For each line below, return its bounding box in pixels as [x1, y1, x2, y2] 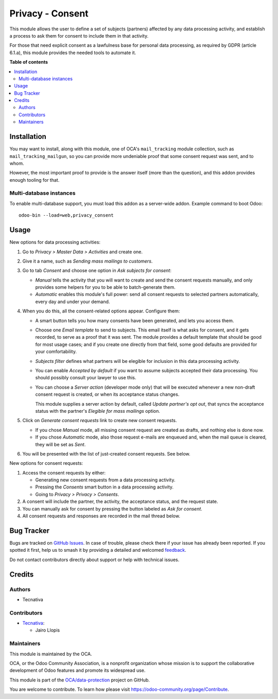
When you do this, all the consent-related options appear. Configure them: [22, 308, 180, 314]
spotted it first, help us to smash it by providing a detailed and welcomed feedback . [9, 547, 186, 553]
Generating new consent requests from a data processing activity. [35, 477, 176, 483]
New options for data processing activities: [9, 239, 100, 246]
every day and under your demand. [35, 299, 110, 305]
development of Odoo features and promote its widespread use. [9, 667, 146, 674]
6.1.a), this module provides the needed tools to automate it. [9, 49, 136, 56]
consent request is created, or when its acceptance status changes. [35, 391, 180, 397]
